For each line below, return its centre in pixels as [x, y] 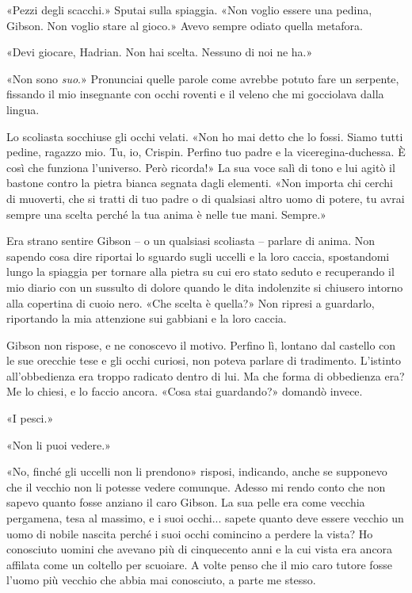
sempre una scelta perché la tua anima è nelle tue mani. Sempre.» [166, 214]
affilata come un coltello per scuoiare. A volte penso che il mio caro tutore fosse [199, 564]
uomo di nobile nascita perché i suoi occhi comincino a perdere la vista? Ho [190, 533]
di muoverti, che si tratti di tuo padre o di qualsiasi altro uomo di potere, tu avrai [206, 198]
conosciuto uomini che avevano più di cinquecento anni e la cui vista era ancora [200, 549]
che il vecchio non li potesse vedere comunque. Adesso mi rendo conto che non [196, 486]
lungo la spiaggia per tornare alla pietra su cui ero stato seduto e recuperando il [200, 272]
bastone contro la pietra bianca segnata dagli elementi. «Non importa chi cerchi [200, 183]
